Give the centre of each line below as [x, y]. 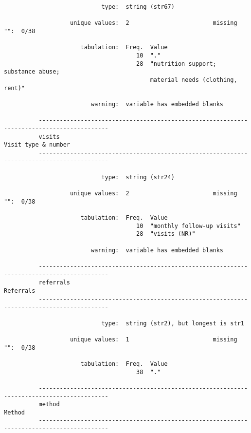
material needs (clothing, [194, 80]
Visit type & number [37, 145]
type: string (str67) [138, 7]
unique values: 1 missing [154, 339]
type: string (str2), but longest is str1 [173, 323]
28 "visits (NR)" [166, 234]
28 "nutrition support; [176, 64]
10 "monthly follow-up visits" [188, 226]
